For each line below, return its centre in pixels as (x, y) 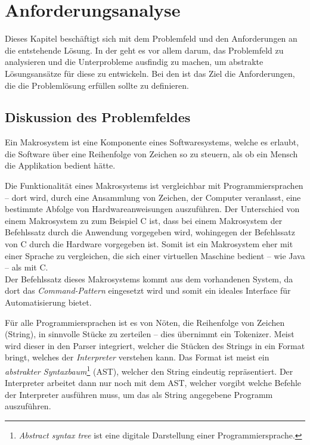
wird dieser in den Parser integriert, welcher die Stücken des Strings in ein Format (155, 345)
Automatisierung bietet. (48, 302)
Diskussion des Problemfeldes (98, 117)
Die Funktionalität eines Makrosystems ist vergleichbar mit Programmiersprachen (154, 186)
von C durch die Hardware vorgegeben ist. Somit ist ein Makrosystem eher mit (149, 244)
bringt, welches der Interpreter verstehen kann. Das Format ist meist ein (137, 357)
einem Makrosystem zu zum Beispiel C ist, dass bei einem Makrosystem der (144, 220)
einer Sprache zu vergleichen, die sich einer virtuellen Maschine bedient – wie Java (155, 255)
